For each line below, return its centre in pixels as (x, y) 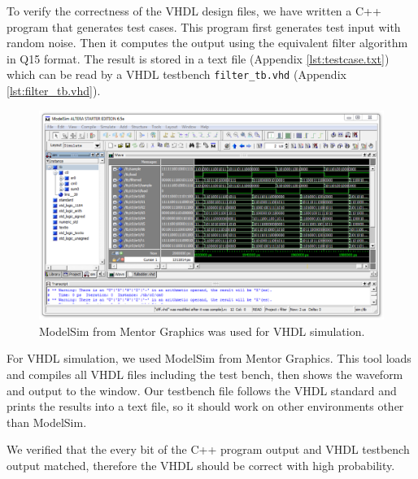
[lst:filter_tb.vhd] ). (54, 91)
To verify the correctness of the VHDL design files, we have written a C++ (194, 11)
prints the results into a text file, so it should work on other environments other (205, 406)
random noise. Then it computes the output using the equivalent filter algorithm (207, 43)
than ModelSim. (47, 422)
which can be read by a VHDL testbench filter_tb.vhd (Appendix (176, 74)
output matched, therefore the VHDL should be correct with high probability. (201, 465)
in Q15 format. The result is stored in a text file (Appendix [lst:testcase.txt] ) (198, 58)
